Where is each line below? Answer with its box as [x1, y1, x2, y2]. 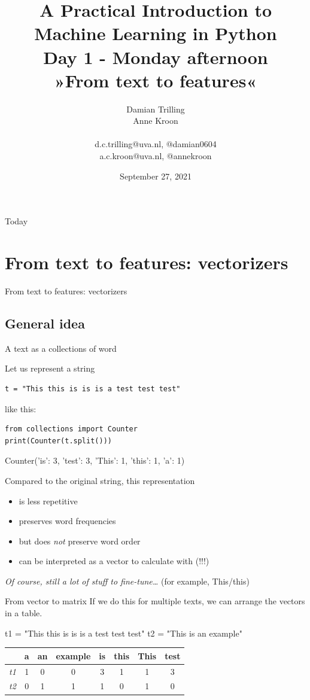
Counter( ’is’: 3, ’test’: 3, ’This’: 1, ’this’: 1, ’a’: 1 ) [5, 454, 185, 467]
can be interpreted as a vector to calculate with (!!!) [19, 555, 209, 567]
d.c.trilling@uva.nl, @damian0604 [95, 138, 217, 150]
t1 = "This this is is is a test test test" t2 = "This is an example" [5, 626, 242, 639]
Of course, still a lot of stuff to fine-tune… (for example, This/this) [5, 574, 250, 587]
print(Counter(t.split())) [5, 436, 112, 445]
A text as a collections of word [5, 342, 117, 354]
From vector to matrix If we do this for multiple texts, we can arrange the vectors [5, 595, 305, 607]
